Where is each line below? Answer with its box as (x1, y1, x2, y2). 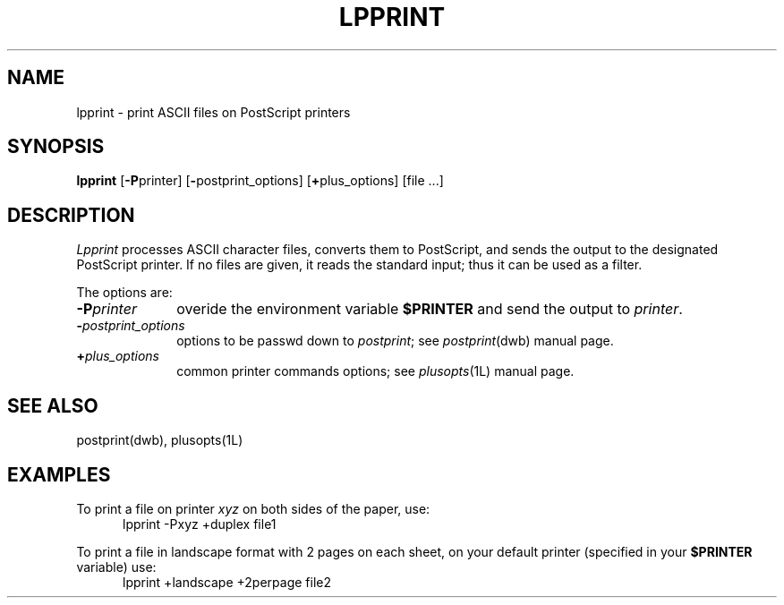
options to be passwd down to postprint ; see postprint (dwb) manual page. (176, 333, 614, 349)
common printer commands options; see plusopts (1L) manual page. (176, 363, 575, 379)
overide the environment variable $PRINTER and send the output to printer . (176, 300, 683, 319)
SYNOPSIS (7, 135, 105, 158)
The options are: (76, 285, 173, 301)
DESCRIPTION (7, 203, 135, 226)
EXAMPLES (7, 463, 111, 486)
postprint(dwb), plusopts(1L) (76, 432, 243, 448)
